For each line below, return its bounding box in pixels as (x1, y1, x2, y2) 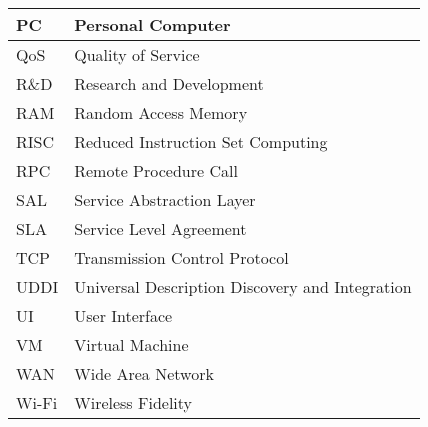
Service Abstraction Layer (74, 188, 256, 211)
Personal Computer (74, 13, 231, 36)
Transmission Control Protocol (74, 246, 289, 269)
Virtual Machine (74, 333, 189, 356)
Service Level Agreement (74, 217, 247, 240)
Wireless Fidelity (74, 391, 193, 414)
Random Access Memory (74, 101, 248, 124)
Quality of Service (74, 43, 200, 66)
